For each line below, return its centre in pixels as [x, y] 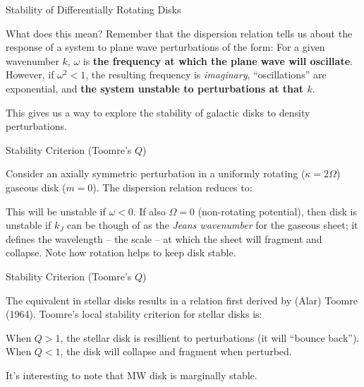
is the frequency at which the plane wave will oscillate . [218, 60]
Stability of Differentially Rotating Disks [93, 9]
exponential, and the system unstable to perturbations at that [155, 88]
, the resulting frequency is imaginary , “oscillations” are [206, 75]
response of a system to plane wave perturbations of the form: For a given [165, 47]
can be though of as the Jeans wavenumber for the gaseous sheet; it [213, 225]
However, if [30, 75]
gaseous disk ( [36, 187]
